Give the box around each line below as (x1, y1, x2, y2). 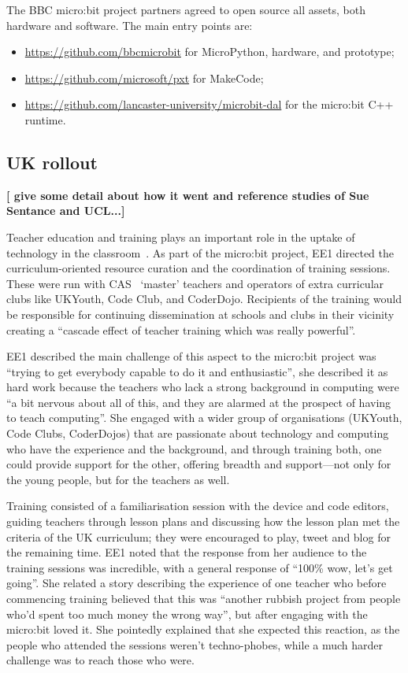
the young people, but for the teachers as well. (6, 471, 230, 487)
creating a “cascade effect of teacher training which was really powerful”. (6, 321, 356, 338)
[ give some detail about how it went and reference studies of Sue (6, 187, 369, 203)
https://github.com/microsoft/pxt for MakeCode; (24, 69, 264, 86)
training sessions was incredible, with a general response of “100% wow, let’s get (6, 559, 393, 575)
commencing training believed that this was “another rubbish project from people (6, 590, 401, 607)
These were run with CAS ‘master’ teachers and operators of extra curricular (6, 275, 384, 291)
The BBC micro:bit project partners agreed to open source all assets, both (6, 2, 365, 17)
